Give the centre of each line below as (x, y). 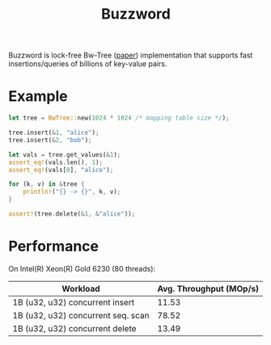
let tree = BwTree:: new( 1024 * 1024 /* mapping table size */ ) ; (119, 118)
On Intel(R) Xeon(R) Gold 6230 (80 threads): (82, 268)
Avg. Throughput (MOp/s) (208, 288)
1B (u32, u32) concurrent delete (74, 328)
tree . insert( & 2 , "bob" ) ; (50, 140)
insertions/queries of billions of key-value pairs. (88, 64)
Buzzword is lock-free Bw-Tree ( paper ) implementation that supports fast (131, 55)
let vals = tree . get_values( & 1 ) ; (65, 154)
